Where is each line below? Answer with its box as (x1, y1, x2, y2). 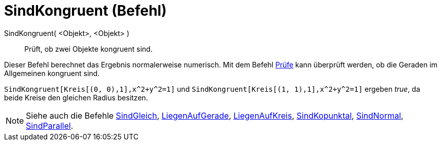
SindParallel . (26, 120, 73, 131)
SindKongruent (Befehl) (4, 2, 167, 19)
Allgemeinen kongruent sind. (4, 68, 100, 78)
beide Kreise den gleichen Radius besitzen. (4, 93, 148, 102)
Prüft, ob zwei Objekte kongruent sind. (24, 44, 153, 53)
